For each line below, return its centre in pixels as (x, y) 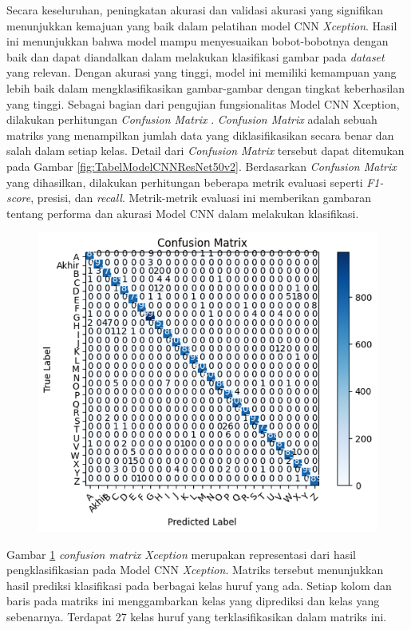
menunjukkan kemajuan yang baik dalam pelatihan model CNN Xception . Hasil (202, 25)
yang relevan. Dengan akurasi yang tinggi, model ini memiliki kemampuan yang (202, 72)
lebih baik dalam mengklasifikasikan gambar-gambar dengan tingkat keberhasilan (205, 87)
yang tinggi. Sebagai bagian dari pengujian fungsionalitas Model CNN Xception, (203, 103)
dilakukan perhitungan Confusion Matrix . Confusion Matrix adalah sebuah (192, 119)
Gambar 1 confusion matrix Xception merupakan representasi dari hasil (182, 554)
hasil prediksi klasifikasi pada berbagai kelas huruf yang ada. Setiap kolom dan (199, 585)
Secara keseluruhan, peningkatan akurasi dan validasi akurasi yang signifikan (195, 10)
